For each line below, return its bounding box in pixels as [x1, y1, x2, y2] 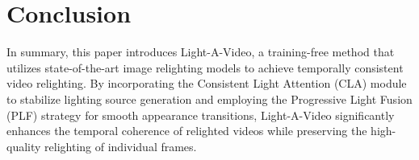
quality [6, 137, 41, 154]
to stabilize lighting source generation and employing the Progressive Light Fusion [6, 90, 413, 107]
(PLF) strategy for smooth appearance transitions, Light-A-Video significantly [6, 106, 395, 123]
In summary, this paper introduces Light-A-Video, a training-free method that [6, 43, 395, 60]
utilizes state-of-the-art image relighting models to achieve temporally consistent [6, 59, 404, 76]
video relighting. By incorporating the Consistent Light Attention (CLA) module [6, 75, 407, 92]
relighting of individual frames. [44, 137, 197, 154]
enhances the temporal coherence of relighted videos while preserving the [6, 122, 367, 139]
